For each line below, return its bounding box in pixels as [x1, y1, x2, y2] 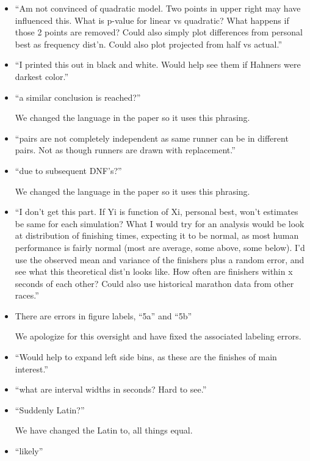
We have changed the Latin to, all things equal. [15, 424, 193, 437]
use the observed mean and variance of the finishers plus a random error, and [15, 253, 305, 266]
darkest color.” [15, 70, 69, 82]
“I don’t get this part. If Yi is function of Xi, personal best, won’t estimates [15, 205, 298, 218]
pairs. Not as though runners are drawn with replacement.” [15, 143, 236, 156]
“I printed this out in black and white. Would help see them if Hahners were [15, 58, 301, 71]
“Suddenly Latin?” [15, 403, 85, 416]
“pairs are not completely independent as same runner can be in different [15, 131, 289, 144]
